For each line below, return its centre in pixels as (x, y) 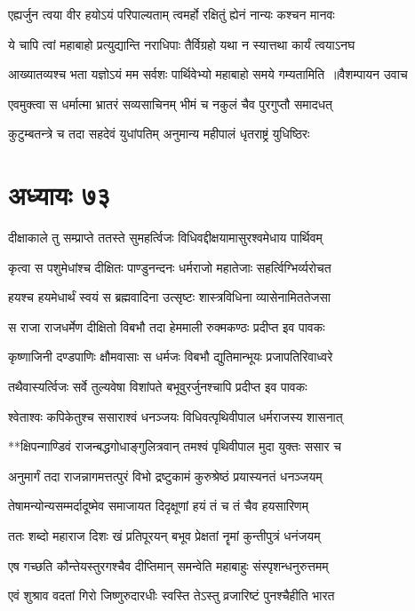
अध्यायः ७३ (60, 195)
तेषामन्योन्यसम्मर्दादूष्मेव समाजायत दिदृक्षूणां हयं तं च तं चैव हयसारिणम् (158, 506)
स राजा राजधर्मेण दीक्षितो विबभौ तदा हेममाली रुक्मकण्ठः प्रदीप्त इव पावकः (167, 326)
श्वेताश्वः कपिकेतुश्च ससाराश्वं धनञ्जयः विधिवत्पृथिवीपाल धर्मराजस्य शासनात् (176, 416)
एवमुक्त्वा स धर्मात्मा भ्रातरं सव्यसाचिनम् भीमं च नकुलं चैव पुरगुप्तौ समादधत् (170, 103)
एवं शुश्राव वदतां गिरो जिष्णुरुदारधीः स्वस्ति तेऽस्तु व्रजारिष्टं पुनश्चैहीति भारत (172, 595)
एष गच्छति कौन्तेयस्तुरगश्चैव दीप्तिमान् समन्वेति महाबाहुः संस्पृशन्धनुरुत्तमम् (168, 565)
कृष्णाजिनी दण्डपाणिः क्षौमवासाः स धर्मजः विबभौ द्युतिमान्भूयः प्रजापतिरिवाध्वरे (171, 357)
